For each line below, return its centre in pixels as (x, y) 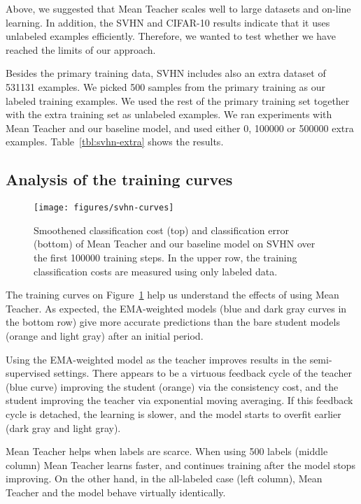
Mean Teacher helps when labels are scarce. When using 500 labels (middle (167, 451)
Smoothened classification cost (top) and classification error (161, 230)
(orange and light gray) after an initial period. (105, 335)
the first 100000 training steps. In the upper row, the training (165, 257)
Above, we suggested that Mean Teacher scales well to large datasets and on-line (178, 8)
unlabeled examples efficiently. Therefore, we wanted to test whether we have (171, 36)
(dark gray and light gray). (63, 427)
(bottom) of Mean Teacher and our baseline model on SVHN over (175, 244)
